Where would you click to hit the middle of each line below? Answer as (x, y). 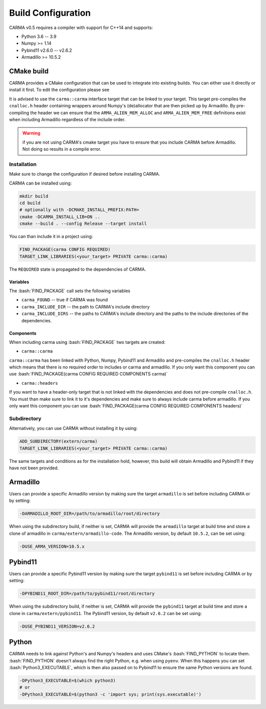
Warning (31, 133)
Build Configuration (50, 13)
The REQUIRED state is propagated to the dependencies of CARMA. (78, 269)
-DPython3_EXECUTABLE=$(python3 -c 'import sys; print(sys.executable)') (110, 694)
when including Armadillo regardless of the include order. (67, 119)
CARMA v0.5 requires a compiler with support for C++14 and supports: (81, 28)
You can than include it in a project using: (51, 237)
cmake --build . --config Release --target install (83, 224)
